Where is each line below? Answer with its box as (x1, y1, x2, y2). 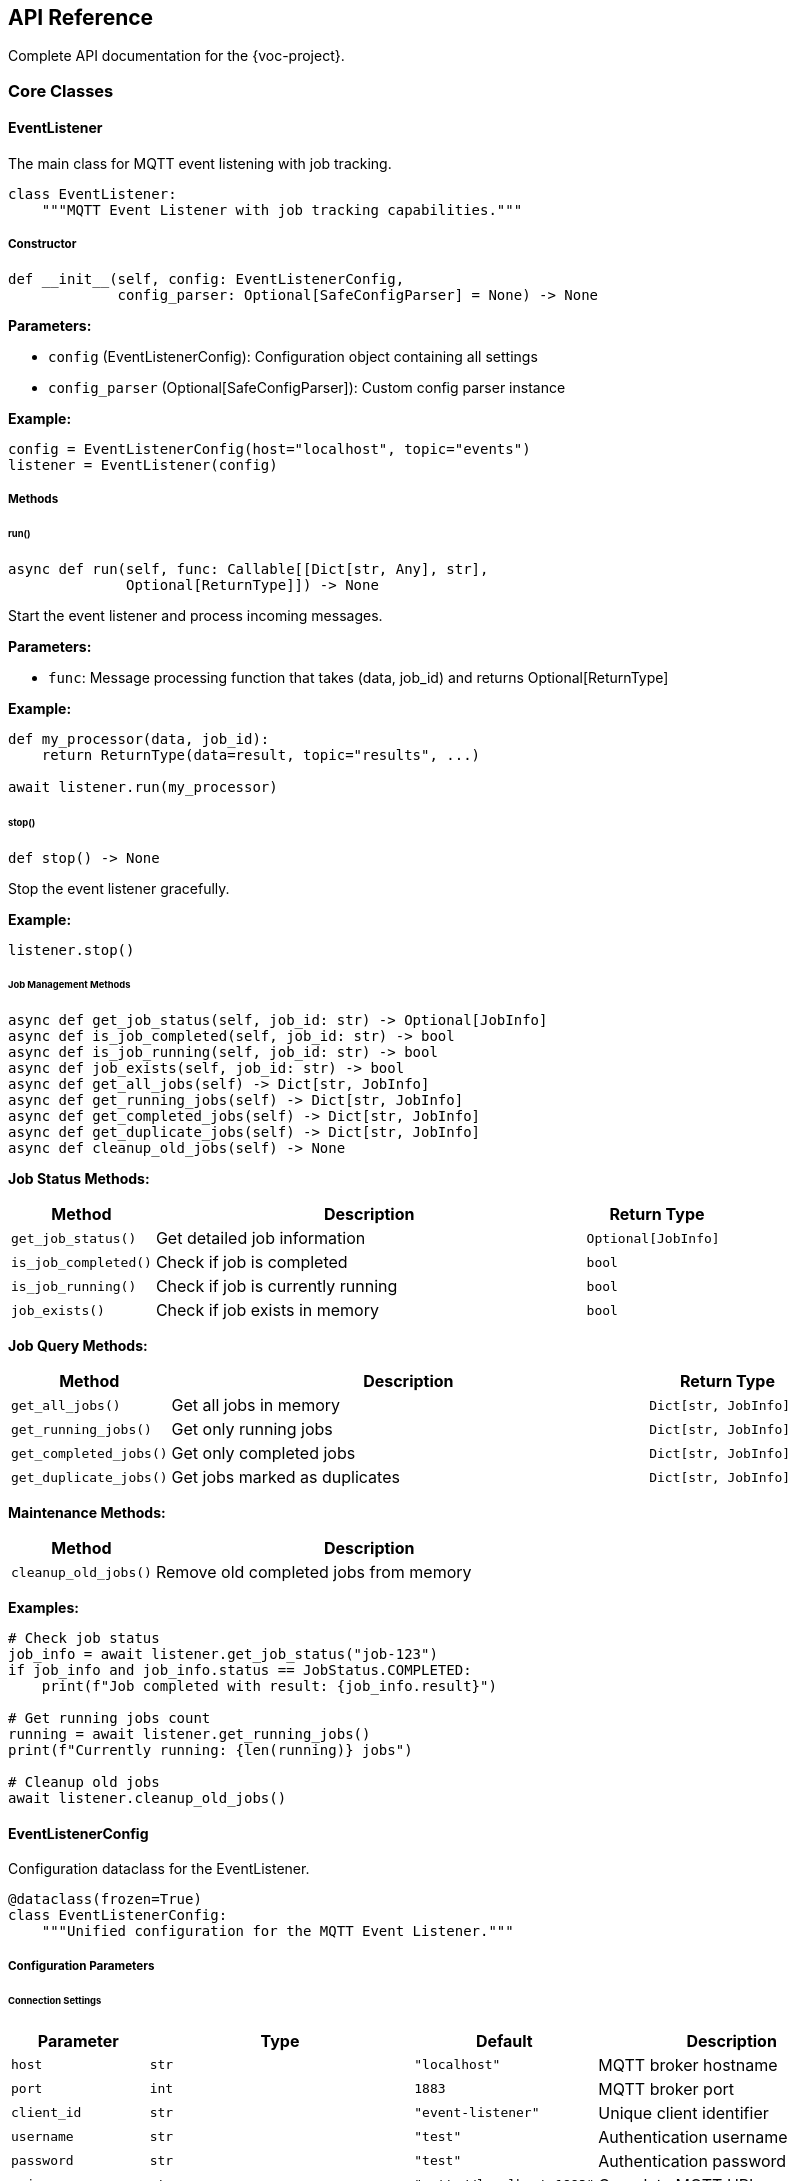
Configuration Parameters (8, 1958, 155, 1973)
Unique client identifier (598, 2102, 769, 2123)
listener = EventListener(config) (8, 456, 278, 473)
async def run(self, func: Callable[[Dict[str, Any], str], (8, 560, 489, 577)
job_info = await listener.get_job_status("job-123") (8, 1646, 438, 1663)
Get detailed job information (155, 1228, 366, 1249)
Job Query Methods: (8, 1337, 148, 1355)
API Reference (8, 5, 154, 30)
